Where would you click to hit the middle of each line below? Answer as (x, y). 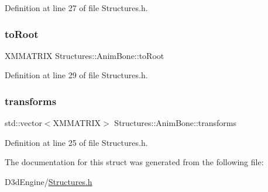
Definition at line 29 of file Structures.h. (76, 75)
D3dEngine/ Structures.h (49, 181)
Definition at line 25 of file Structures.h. (76, 142)
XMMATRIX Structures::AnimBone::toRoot (85, 55)
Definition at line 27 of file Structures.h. (76, 8)
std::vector (23, 123)
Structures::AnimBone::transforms (176, 123)
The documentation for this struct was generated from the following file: (134, 162)
